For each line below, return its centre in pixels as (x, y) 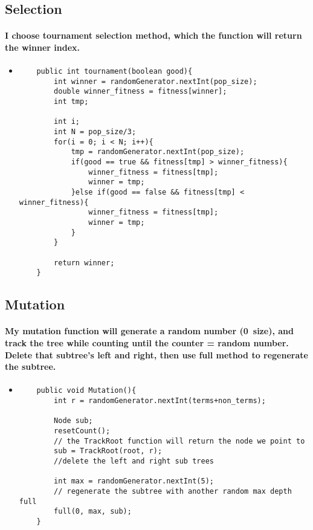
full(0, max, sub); (93, 512)
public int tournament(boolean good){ (115, 72)
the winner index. (43, 47)
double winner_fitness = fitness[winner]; (140, 92)
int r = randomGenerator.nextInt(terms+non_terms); (160, 400)
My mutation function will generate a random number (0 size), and (149, 331)
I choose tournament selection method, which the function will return (153, 35)
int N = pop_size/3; (95, 132)
